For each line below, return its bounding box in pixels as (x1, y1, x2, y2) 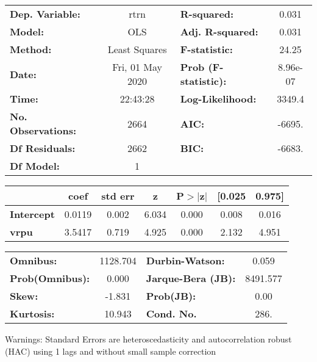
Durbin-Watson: (146, 253, 225, 267)
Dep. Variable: (10, 7, 80, 21)
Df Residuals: (10, 141, 76, 155)
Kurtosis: (10, 306, 55, 320)
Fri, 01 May (112, 60, 162, 74)
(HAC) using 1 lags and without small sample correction (5, 344, 216, 357)
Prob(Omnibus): (10, 271, 90, 285)
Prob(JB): (146, 289, 196, 303)
